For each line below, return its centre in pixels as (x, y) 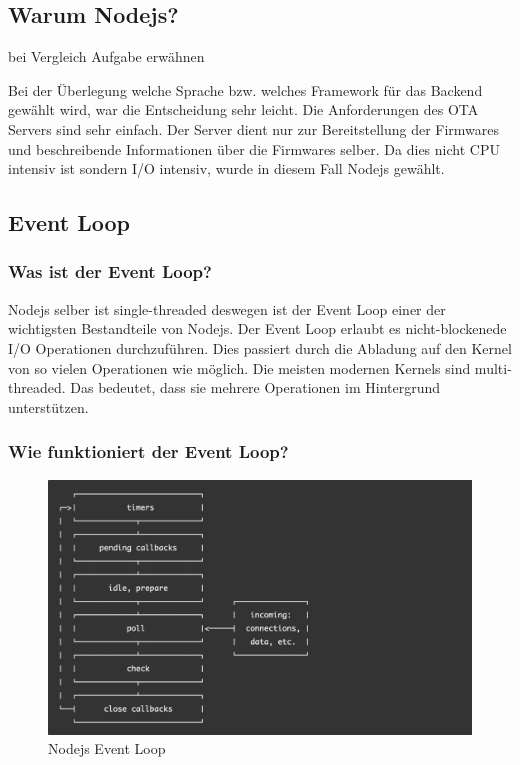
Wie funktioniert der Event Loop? (148, 451)
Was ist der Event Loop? (110, 271)
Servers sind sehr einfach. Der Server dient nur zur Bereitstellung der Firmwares (254, 128)
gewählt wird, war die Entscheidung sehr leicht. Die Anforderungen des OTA (243, 109)
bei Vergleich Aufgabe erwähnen (106, 56)
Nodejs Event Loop (107, 748)
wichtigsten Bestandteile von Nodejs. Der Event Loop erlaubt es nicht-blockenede (257, 328)
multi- (493, 367)
